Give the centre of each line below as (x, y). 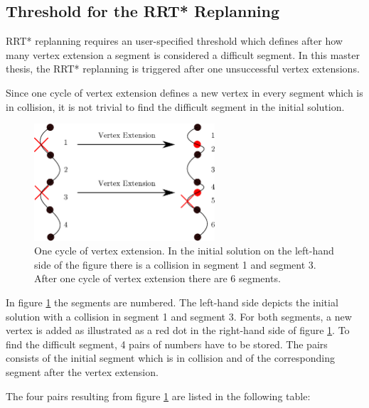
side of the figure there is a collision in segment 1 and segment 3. (175, 264)
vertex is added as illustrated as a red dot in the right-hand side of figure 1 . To (178, 330)
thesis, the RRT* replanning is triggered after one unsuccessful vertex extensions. (183, 69)
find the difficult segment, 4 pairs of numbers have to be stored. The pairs (167, 344)
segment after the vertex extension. (82, 371)
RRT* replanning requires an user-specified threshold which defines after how (174, 41)
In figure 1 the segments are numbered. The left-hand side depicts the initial (172, 302)
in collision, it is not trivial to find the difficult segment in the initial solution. (175, 106)
